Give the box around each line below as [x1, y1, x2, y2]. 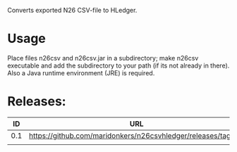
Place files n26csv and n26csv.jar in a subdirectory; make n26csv [7, 53, 199, 62]
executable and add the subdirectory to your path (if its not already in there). [7, 61, 230, 70]
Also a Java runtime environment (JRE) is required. [7, 68, 155, 77]
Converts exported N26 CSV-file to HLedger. [7, 6, 138, 14]
